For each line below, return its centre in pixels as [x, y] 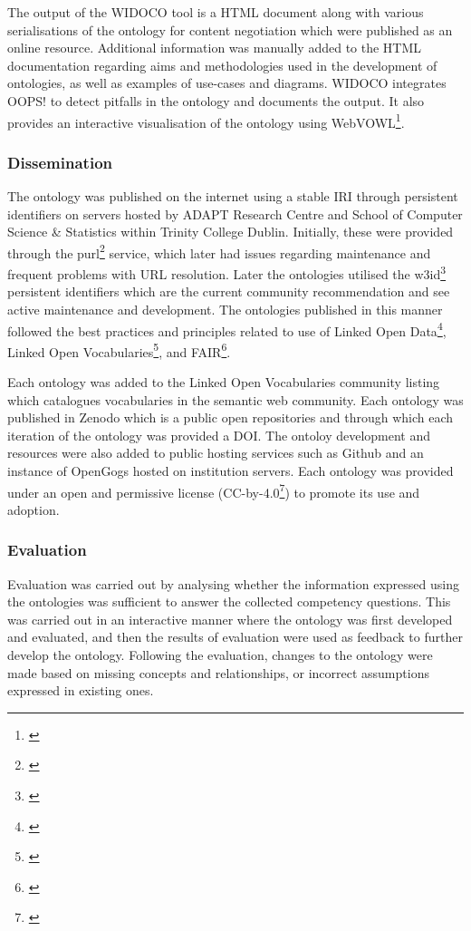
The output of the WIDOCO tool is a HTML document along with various [216, 12]
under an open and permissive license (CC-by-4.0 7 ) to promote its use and [214, 490]
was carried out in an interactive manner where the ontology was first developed [230, 619]
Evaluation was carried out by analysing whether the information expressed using [233, 583]
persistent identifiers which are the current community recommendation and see [229, 291]
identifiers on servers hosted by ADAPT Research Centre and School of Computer [235, 213]
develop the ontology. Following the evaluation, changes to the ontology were [220, 655]
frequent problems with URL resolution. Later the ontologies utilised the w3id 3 [227, 272]
